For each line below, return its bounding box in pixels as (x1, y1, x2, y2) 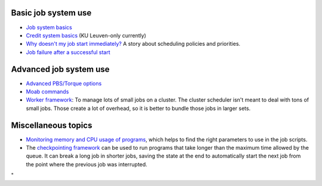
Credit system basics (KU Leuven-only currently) (26, 31, 146, 39)
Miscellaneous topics (11, 120, 92, 130)
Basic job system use (11, 8, 92, 18)
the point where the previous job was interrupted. (26, 160, 147, 168)
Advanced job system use (11, 64, 110, 74)
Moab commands (26, 88, 69, 95)
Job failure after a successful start (26, 48, 110, 56)
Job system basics (26, 24, 73, 31)
